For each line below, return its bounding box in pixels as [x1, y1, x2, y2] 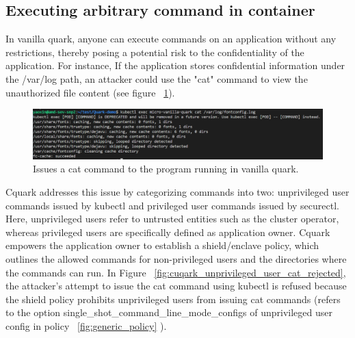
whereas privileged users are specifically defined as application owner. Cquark [5, 224, 330, 239]
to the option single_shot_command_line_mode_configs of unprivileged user [5, 305, 332, 320]
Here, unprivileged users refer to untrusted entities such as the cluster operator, [5, 211, 339, 226]
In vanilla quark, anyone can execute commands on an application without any [5, 31, 337, 46]
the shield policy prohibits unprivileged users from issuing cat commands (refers [5, 291, 341, 306]
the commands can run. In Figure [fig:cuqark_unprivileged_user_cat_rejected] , [5, 265, 346, 279]
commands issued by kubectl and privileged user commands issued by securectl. [5, 198, 339, 212]
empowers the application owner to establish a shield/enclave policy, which [5, 238, 319, 252]
